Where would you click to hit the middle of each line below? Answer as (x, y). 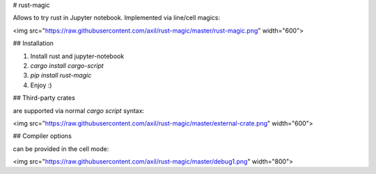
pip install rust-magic (61, 76)
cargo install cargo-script (67, 65)
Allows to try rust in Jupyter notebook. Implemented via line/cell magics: (117, 18)
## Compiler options (42, 136)
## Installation (33, 43)
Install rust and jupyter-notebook (77, 56)
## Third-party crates (44, 98)
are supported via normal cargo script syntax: (79, 110)
